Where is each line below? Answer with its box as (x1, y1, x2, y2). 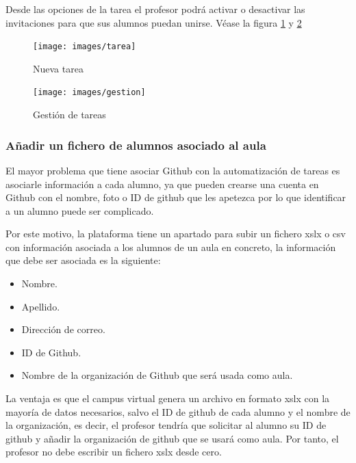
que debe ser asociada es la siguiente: (5, 253, 161, 267)
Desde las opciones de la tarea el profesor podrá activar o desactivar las (5, 2, 305, 16)
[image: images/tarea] (33, 42, 136, 52)
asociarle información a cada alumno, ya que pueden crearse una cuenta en (5, 176, 319, 191)
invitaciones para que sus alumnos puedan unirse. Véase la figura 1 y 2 (5, 15, 302, 29)
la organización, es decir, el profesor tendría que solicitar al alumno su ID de (5, 418, 327, 432)
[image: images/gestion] (33, 88, 146, 98)
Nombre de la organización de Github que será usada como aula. (21, 368, 293, 382)
